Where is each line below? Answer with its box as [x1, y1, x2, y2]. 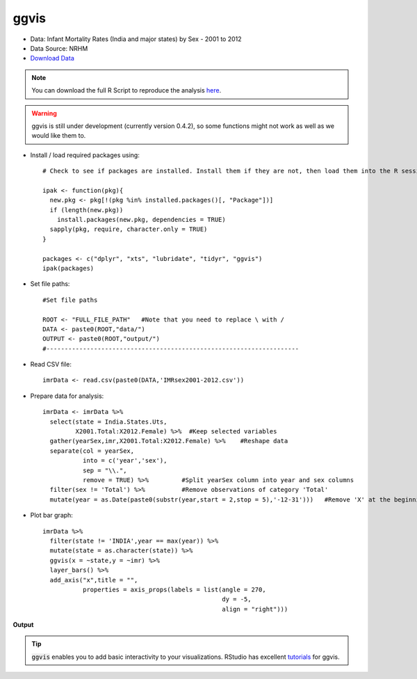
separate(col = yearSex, [49, 447, 135, 455]
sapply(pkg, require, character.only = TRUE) [49, 225, 208, 233]
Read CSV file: [30, 360, 72, 369]
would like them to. [31, 131, 86, 140]
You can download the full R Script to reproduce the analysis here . [31, 86, 222, 95]
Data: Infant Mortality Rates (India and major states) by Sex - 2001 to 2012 [30, 35, 243, 43]
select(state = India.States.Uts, [49, 417, 167, 426]
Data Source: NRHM [30, 44, 88, 52]
